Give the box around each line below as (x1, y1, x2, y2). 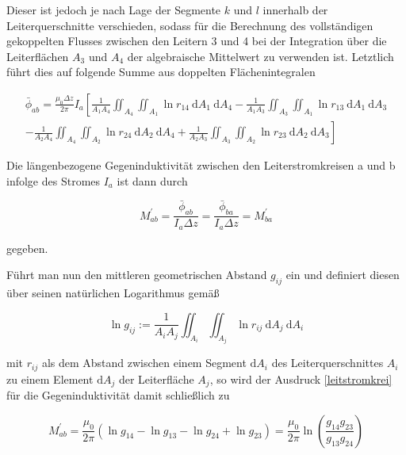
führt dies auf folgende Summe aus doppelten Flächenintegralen (6, 63, 316, 80)
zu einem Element (6, 370, 94, 387)
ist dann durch (117, 172, 188, 189)
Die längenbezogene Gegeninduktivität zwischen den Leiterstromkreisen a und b (6, 157, 396, 174)
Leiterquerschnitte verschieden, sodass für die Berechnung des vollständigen (6, 17, 373, 33)
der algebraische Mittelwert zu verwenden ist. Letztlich (127, 48, 394, 64)
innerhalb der (262, 2, 328, 17)
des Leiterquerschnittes (271, 354, 384, 371)
